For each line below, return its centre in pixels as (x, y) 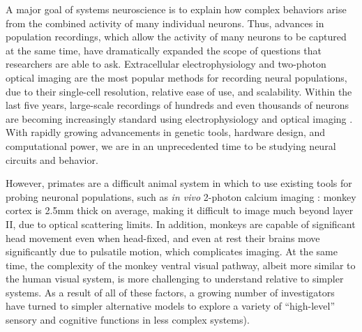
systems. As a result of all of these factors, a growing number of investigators (170, 292)
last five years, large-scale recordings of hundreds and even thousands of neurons (178, 105)
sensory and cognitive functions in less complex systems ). (128, 320)
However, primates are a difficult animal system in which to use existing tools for (179, 183)
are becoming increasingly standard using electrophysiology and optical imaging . (179, 118)
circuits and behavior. (52, 159)
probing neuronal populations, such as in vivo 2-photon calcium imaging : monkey (181, 196)
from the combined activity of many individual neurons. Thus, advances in (165, 23)
